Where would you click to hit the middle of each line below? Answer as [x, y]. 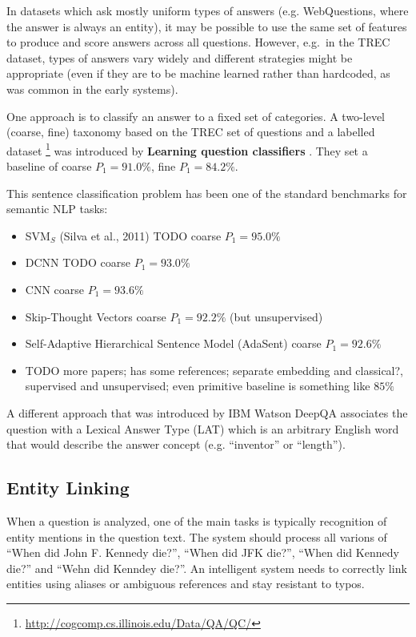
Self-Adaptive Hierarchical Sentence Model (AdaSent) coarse [173, 343]
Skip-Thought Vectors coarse [96, 316]
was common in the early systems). [92, 89]
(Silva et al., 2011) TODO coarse [140, 235]
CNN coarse [55, 289]
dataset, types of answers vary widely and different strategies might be [180, 57]
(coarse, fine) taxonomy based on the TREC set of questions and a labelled [191, 132]
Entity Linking [68, 488]
